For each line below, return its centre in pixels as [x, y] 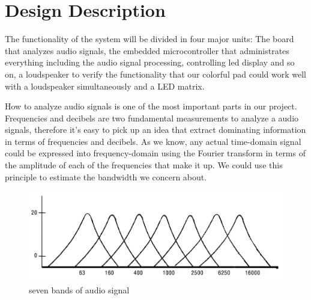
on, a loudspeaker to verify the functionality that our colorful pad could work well [155, 74]
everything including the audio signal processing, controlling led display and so [150, 62]
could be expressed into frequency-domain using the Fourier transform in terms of [155, 153]
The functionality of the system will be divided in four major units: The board [149, 39]
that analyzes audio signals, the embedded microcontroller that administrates [147, 50]
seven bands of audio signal [79, 290]
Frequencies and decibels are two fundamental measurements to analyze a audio [152, 118]
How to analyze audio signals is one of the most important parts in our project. [151, 106]
